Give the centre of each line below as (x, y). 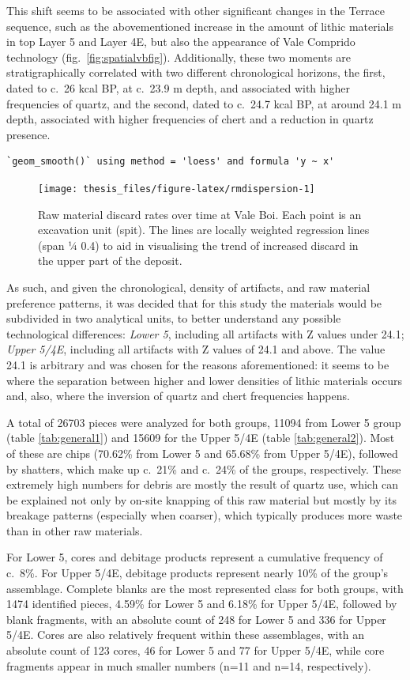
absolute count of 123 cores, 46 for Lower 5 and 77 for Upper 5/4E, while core (196, 650)
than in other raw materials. (75, 530)
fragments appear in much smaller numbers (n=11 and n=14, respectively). (189, 665)
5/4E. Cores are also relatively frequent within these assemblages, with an (186, 635)
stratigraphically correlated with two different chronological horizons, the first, (196, 72)
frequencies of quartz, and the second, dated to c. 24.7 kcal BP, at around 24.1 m (204, 103)
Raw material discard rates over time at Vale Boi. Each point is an (200, 214)
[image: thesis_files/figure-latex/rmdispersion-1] (177, 189)
